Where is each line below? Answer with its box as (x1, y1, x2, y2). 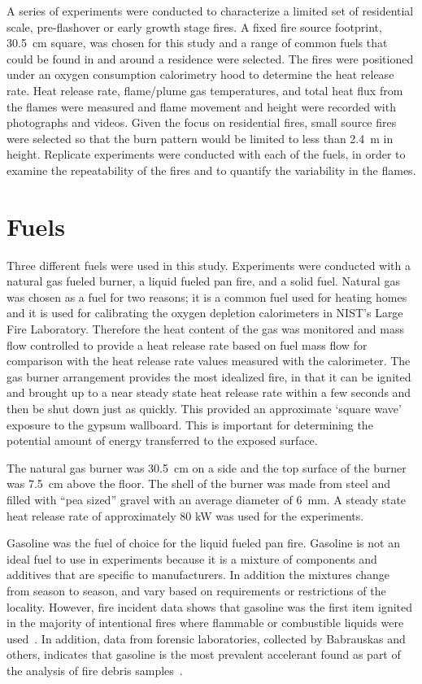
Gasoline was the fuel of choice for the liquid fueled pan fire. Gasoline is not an (7, 534, 400, 551)
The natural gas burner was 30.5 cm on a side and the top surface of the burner (7, 459, 407, 476)
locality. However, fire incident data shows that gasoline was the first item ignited (7, 598, 413, 615)
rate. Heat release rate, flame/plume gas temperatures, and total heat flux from (7, 81, 403, 98)
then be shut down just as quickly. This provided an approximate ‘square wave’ (7, 400, 402, 416)
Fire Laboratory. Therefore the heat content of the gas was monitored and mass (7, 320, 404, 338)
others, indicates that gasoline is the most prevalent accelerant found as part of (7, 646, 401, 663)
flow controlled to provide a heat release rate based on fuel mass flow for (7, 336, 368, 353)
